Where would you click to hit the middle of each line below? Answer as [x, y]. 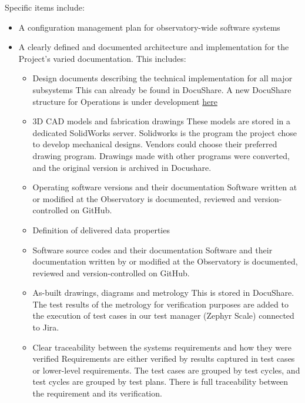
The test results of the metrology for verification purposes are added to [160, 304]
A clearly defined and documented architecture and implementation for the [154, 47]
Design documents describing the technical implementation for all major [162, 78]
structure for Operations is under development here [125, 101]
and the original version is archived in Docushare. [122, 167]
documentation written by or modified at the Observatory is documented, [165, 261]
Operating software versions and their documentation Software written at [165, 187]
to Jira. [46, 327]
